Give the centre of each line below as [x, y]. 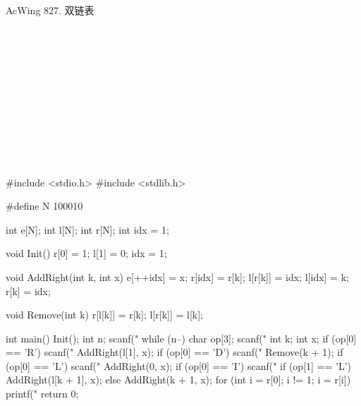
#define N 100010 [44, 206]
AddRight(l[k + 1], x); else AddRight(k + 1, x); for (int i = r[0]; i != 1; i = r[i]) [178, 380]
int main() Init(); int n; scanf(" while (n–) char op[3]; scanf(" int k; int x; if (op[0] [181, 338]
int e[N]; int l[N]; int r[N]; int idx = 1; [87, 229]
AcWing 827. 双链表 [50, 10]
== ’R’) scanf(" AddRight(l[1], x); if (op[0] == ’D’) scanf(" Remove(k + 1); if [175, 352]
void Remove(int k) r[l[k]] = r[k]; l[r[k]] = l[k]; [104, 315]
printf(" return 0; [42, 394]
